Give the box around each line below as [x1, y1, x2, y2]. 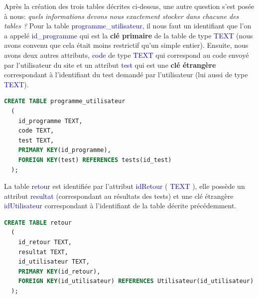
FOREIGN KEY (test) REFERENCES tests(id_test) [18, 156, 172, 163]
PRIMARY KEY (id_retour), [18, 268, 101, 275]
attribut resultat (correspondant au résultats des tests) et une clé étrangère [4, 190, 234, 201]
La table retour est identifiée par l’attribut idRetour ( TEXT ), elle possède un [4, 181, 245, 191]
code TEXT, [18, 127, 54, 135]
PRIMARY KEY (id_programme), [18, 147, 111, 154]
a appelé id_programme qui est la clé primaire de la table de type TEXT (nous [4, 30, 253, 40]
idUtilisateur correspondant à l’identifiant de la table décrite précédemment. [4, 200, 237, 211]
